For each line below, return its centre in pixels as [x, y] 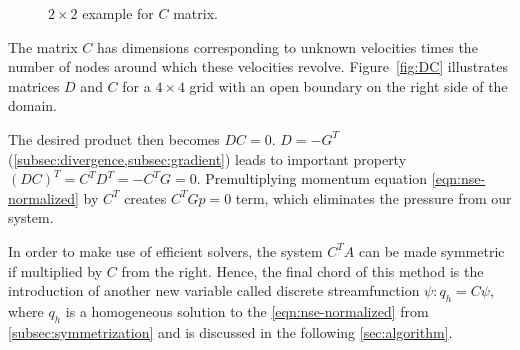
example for [118, 13]
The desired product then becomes [114, 138]
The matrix [43, 46]
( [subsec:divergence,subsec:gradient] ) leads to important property [207, 158]
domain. [33, 105]
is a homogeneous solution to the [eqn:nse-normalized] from [247, 310]
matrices [34, 85]
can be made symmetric [432, 250]
